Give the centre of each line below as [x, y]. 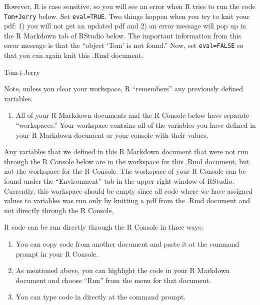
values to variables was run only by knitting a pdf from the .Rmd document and [127, 200]
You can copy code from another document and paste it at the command [127, 244]
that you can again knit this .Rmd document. [74, 55]
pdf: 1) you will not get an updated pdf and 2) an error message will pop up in [125, 26]
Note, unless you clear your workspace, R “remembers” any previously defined [123, 89]
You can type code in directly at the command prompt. [101, 297]
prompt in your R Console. [57, 253]
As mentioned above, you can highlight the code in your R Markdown [123, 270]
